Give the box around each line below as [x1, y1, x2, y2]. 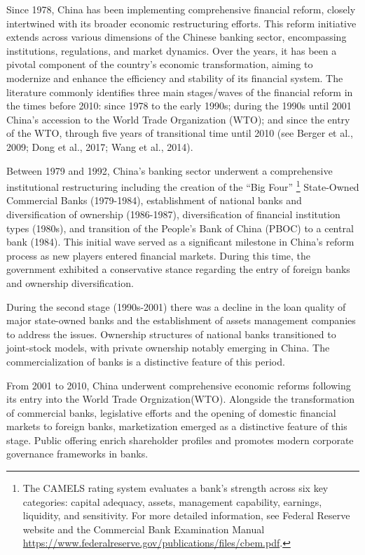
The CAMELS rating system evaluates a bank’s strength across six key [22, 481, 329, 495]
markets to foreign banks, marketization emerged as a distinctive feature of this [6, 419, 347, 434]
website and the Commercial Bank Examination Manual [22, 521, 265, 536]
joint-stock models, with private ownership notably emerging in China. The [6, 340, 330, 355]
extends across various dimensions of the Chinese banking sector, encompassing [6, 29, 347, 44]
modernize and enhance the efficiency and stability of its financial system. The [6, 70, 343, 85]
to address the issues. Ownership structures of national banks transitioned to [6, 326, 336, 341]
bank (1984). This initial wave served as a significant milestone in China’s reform [6, 234, 354, 249]
